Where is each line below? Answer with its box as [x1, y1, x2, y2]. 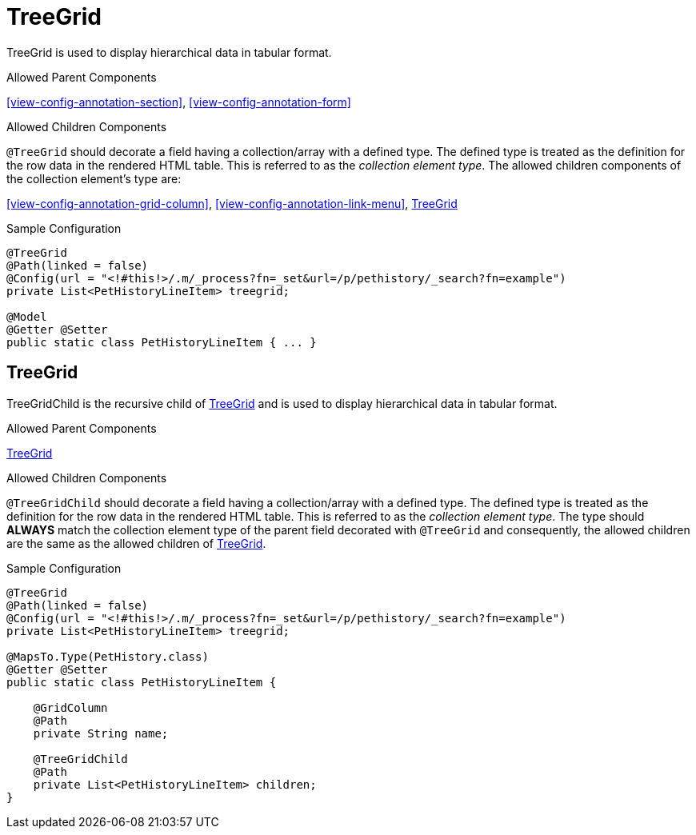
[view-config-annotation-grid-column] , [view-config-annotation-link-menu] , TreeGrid [6, 196, 458, 210]
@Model [6, 310, 47, 323]
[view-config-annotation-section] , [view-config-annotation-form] [6, 94, 351, 109]
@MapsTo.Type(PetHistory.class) [6, 649, 209, 663]
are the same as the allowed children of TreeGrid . [6, 536, 266, 550]
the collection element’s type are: [6, 171, 182, 186]
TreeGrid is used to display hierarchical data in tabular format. [6, 45, 332, 59]
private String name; [33, 726, 169, 740]
